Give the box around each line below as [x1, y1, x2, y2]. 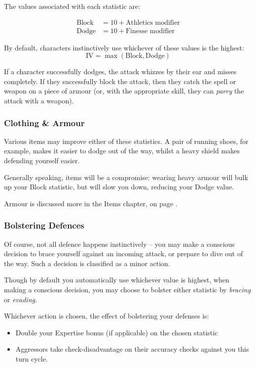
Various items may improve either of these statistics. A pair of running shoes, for [4, 136, 249, 146]
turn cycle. [15, 353, 48, 364]
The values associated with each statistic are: [4, 1, 141, 11]
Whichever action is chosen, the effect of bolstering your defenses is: [4, 311, 209, 321]
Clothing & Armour [4, 116, 85, 129]
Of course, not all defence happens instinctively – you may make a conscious [4, 238, 235, 249]
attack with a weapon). [4, 95, 74, 106]
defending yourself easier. [4, 155, 80, 166]
